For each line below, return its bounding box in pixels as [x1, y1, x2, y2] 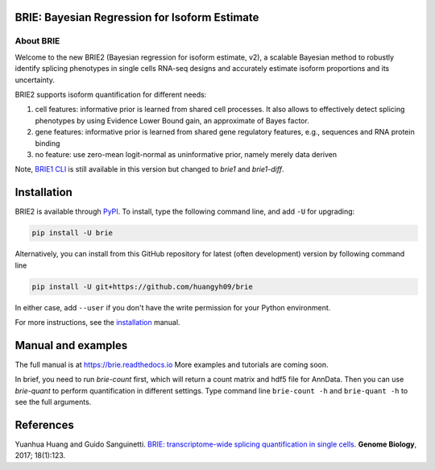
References [14, 418, 74, 431]
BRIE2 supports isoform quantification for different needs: [14, 89, 207, 99]
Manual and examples [14, 339, 128, 352]
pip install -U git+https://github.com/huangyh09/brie [31, 282, 253, 291]
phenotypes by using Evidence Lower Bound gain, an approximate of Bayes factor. [35, 115, 309, 125]
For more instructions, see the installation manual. [14, 317, 180, 327]
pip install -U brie [31, 228, 113, 238]
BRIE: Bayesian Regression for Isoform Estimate [14, 10, 259, 24]
